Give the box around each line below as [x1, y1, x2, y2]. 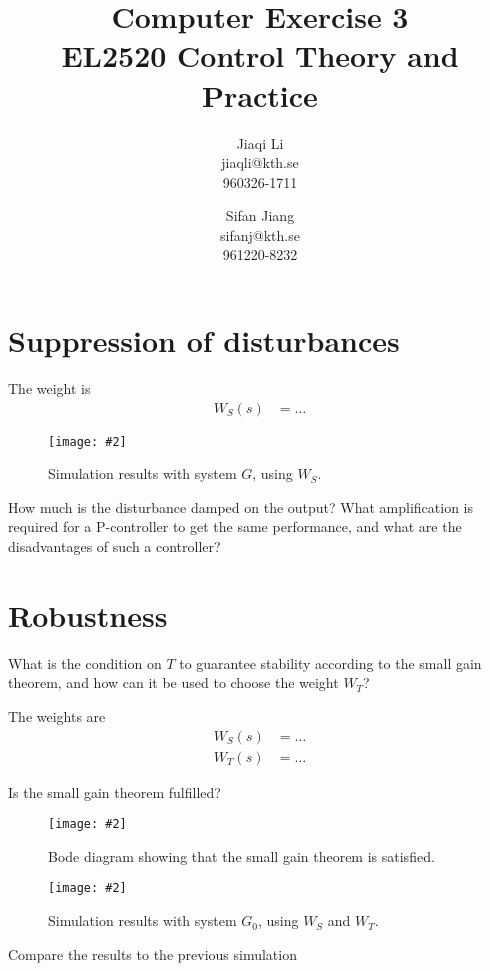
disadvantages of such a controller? [8, 536, 221, 557]
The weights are [8, 705, 106, 726]
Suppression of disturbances [8, 320, 400, 361]
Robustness [8, 594, 168, 635]
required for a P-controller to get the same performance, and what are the [8, 516, 462, 537]
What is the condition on [8, 652, 162, 673]
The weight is [8, 378, 91, 398]
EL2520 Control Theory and [61, 35, 459, 76]
